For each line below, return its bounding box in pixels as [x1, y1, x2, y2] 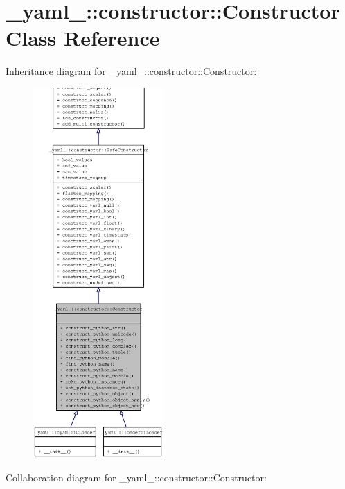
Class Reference [6, 24, 160, 52]
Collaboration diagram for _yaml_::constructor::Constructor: [6, 470, 267, 484]
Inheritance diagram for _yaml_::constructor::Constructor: [6, 64, 257, 78]
